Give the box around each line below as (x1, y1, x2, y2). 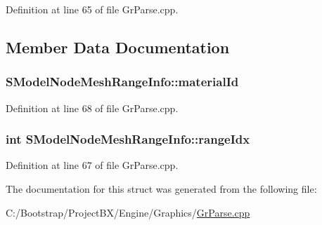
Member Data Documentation (6, 36, 230, 57)
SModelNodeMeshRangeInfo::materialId (6, 73, 239, 90)
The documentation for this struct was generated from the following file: (6, 182, 317, 196)
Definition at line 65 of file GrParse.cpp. (6, 2, 179, 16)
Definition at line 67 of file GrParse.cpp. (6, 158, 179, 172)
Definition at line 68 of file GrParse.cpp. (6, 100, 179, 115)
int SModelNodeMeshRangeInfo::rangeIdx (6, 130, 250, 148)
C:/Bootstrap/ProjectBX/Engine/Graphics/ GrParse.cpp (6, 205, 250, 219)
